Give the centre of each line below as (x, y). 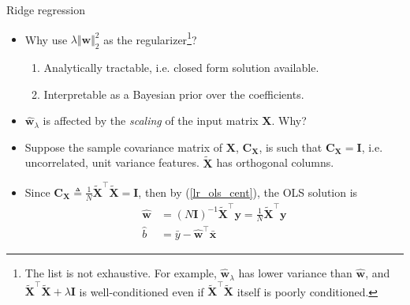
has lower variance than (295, 273)
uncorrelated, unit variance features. (112, 162)
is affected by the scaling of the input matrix (151, 120)
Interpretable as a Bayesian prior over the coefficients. (174, 94)
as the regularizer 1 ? (150, 38)
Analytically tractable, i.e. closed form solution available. (181, 68)
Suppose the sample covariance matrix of (124, 147)
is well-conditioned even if (142, 291)
